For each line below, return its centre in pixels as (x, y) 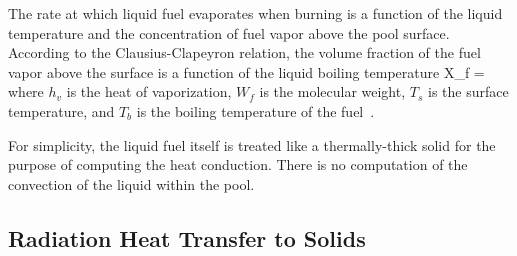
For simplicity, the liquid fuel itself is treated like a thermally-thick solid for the (252, 144)
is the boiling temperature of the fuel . (255, 110)
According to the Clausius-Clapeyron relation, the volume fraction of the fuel (244, 52)
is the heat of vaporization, (149, 91)
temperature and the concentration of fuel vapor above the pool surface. (229, 32)
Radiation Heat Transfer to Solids (187, 237)
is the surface (468, 91)
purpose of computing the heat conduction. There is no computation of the (238, 164)
